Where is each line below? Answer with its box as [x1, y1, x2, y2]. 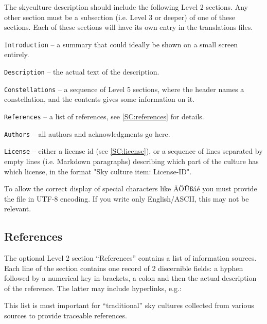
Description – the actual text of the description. [4, 66, 159, 77]
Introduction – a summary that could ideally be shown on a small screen [4, 39, 238, 49]
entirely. [4, 49, 29, 60]
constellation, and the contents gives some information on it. [4, 94, 195, 104]
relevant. [4, 203, 31, 214]
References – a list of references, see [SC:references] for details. [4, 111, 204, 121]
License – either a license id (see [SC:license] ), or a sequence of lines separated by [4, 146, 263, 156]
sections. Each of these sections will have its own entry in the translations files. [4, 22, 253, 32]
